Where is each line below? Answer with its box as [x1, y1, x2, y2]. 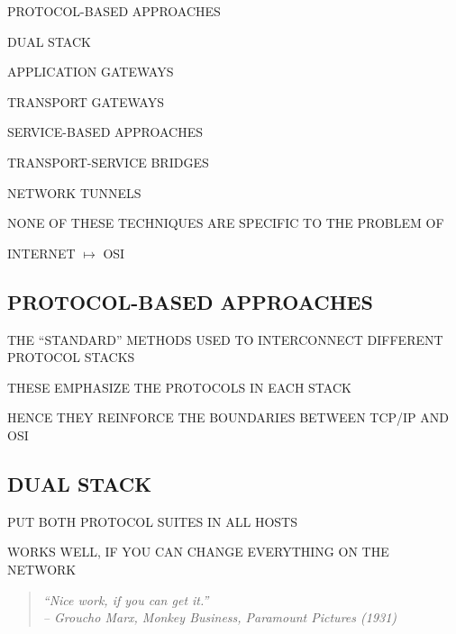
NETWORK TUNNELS [7, 183, 141, 202]
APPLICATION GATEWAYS [7, 62, 174, 81]
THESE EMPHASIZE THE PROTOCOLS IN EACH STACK [7, 377, 351, 396]
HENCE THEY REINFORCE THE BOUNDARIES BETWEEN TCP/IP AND [7, 408, 450, 427]
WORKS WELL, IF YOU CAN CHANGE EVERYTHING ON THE [7, 542, 389, 561]
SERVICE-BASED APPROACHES [7, 122, 204, 141]
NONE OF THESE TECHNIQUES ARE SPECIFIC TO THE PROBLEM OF [7, 213, 444, 232]
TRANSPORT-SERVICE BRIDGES [7, 152, 209, 171]
